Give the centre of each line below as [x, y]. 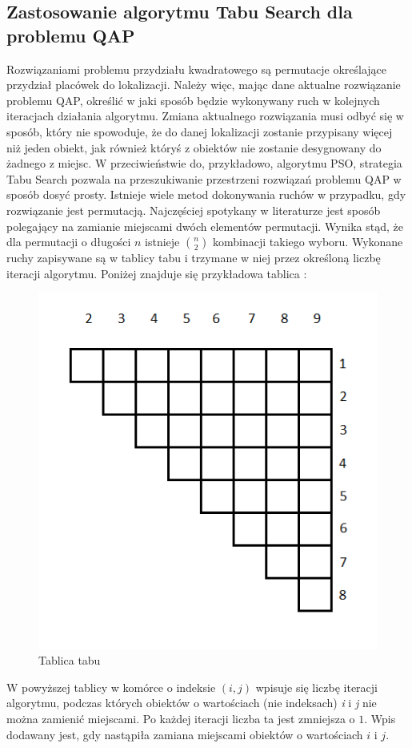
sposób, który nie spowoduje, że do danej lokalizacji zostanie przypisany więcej [200, 131]
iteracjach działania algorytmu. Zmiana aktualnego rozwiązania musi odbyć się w [205, 116]
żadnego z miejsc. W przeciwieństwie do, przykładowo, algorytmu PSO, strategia [204, 163]
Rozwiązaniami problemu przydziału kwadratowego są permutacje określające [197, 69]
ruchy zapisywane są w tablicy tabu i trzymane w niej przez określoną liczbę [194, 258]
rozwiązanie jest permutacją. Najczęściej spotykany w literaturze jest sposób [194, 210]
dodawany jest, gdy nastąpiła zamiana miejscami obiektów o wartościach [185, 734]
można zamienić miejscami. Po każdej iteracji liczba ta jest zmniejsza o [181, 719]
